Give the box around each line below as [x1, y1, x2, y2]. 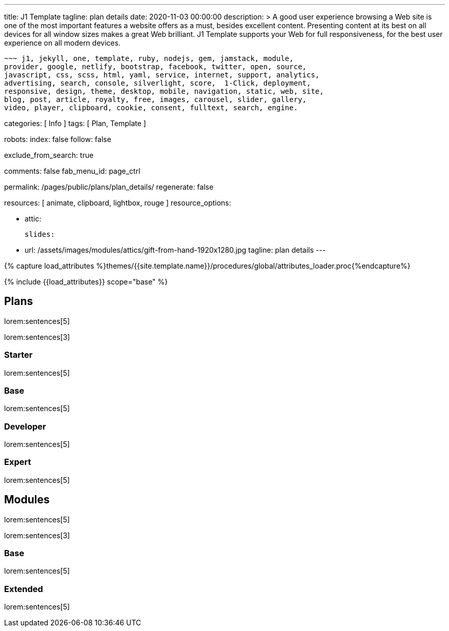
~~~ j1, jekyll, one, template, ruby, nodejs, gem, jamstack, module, [4, 54, 294, 63]
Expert [4, 457, 31, 467]
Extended [4, 583, 43, 594]
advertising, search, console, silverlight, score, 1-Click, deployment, [4, 79, 311, 87]
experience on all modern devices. [4, 38, 121, 47]
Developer [4, 421, 46, 432]
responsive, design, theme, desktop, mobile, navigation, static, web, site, [4, 87, 324, 95]
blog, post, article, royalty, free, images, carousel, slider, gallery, [4, 95, 307, 104]
